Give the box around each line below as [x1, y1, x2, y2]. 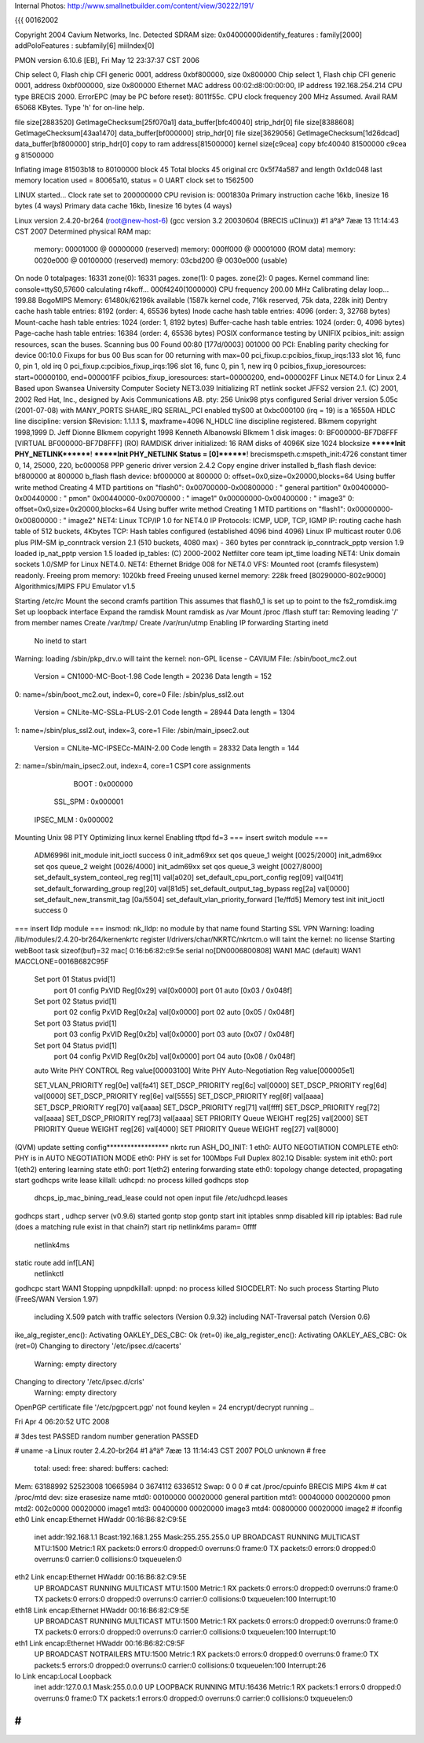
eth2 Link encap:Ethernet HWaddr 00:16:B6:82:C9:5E [14, 1572, 188, 1582]
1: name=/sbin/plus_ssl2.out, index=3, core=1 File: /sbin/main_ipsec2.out [14, 725, 250, 735]
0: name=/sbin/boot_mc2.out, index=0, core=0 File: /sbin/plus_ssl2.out [14, 689, 244, 699]
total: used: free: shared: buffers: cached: [34, 1464, 169, 1473]
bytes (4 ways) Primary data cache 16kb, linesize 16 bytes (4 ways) [14, 201, 232, 211]
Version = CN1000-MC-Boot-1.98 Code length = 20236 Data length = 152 [34, 672, 272, 681]
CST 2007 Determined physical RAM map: [14, 227, 152, 236]
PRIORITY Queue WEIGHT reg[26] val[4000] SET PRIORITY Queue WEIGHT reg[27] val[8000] [34, 1125, 339, 1134]
